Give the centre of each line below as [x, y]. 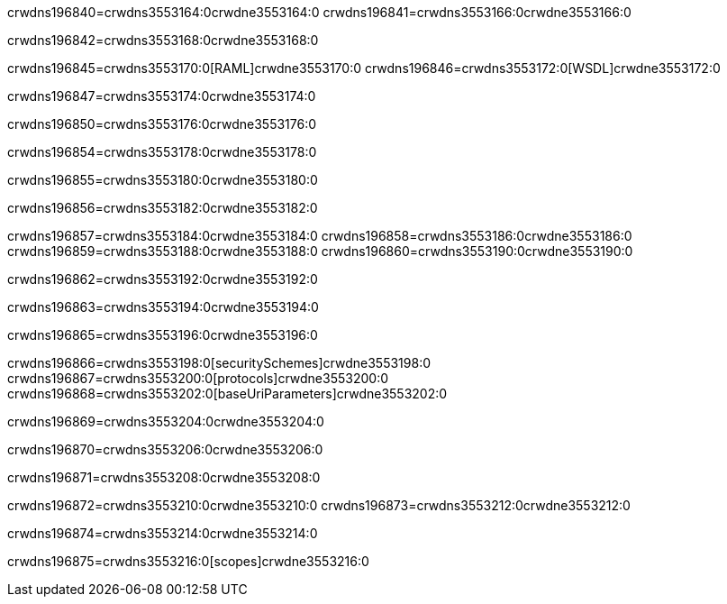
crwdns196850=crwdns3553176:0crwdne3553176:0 [162, 124]
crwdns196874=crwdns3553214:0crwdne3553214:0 [163, 533]
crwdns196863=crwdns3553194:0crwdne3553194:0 [163, 307]
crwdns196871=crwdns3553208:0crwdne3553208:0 [164, 477]
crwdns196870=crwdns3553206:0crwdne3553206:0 [165, 449]
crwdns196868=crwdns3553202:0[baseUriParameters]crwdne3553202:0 [227, 394]
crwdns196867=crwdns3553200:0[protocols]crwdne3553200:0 [198, 378]
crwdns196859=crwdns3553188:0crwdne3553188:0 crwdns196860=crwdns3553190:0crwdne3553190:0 [320, 251]
